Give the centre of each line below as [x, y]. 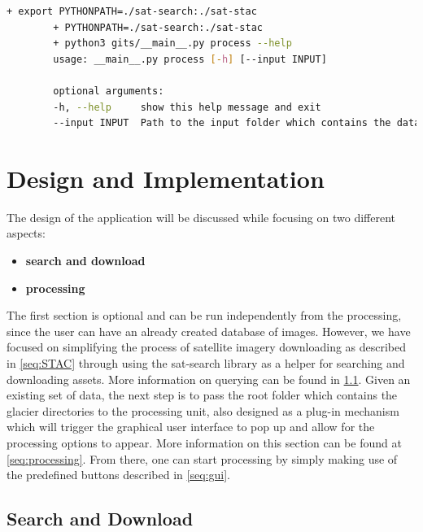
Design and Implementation [166, 178]
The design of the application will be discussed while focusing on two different [201, 217]
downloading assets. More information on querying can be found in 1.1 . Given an [209, 379]
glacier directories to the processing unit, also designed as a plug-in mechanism [203, 410]
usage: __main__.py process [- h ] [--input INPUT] [190, 59]
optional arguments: [109, 91]
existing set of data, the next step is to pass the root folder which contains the [202, 395]
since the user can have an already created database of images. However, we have [209, 331]
